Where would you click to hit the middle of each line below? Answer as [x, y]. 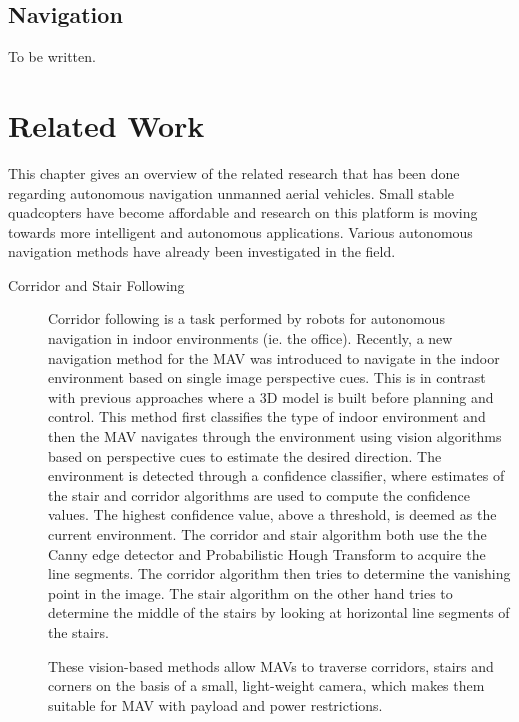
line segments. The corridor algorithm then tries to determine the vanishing [279, 573]
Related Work [106, 124]
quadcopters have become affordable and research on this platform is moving [243, 212]
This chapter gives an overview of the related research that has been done [234, 172]
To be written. [52, 56]
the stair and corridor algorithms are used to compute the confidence [259, 494]
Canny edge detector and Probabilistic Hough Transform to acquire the [267, 553]
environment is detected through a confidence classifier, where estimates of [276, 475]
